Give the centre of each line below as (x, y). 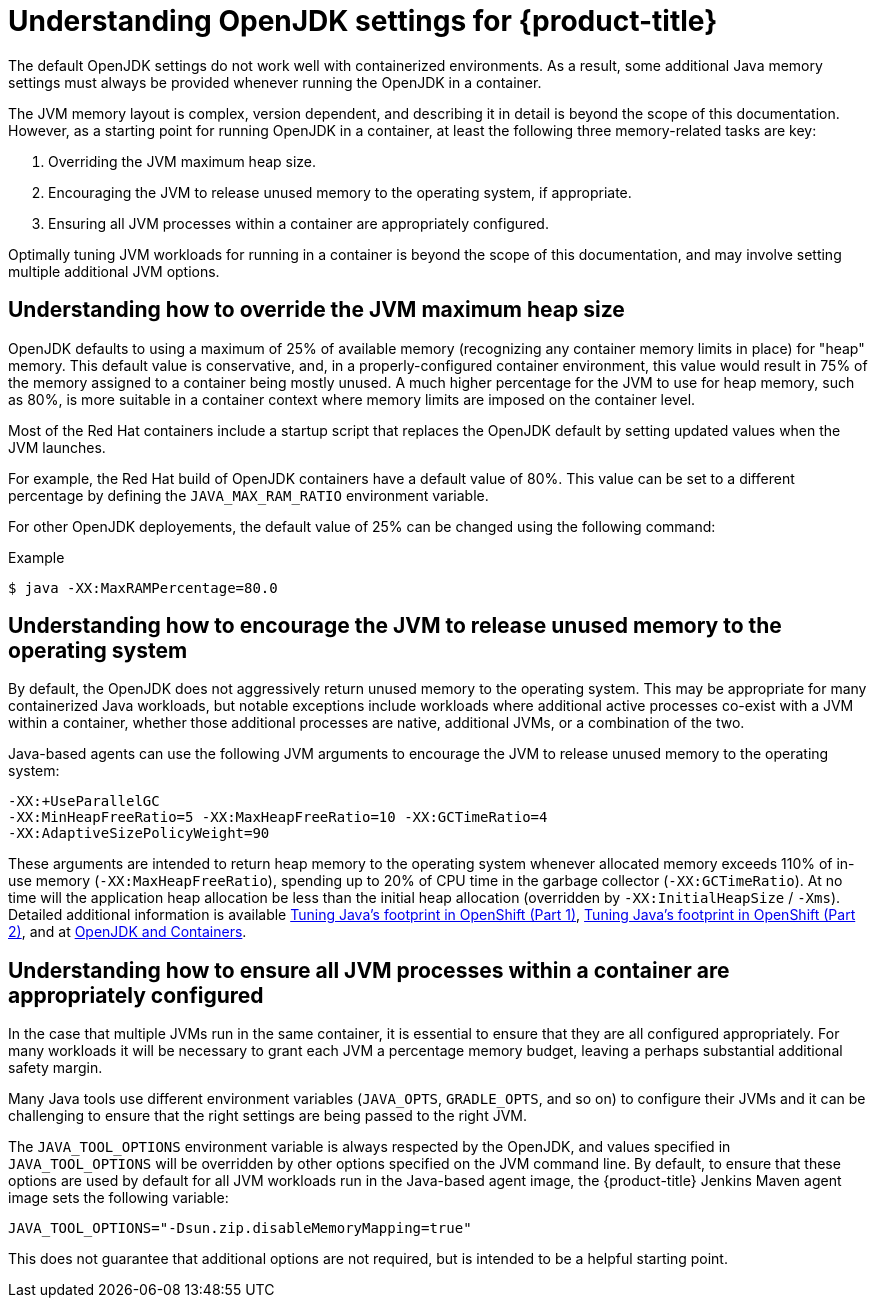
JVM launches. (57, 447)
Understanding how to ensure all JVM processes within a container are (369, 970)
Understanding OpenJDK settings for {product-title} (363, 21)
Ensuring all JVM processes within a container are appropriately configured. (298, 223)
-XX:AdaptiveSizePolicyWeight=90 (139, 833)
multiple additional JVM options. (114, 271)
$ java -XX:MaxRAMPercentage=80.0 (143, 587)
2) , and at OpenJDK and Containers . (127, 932)
